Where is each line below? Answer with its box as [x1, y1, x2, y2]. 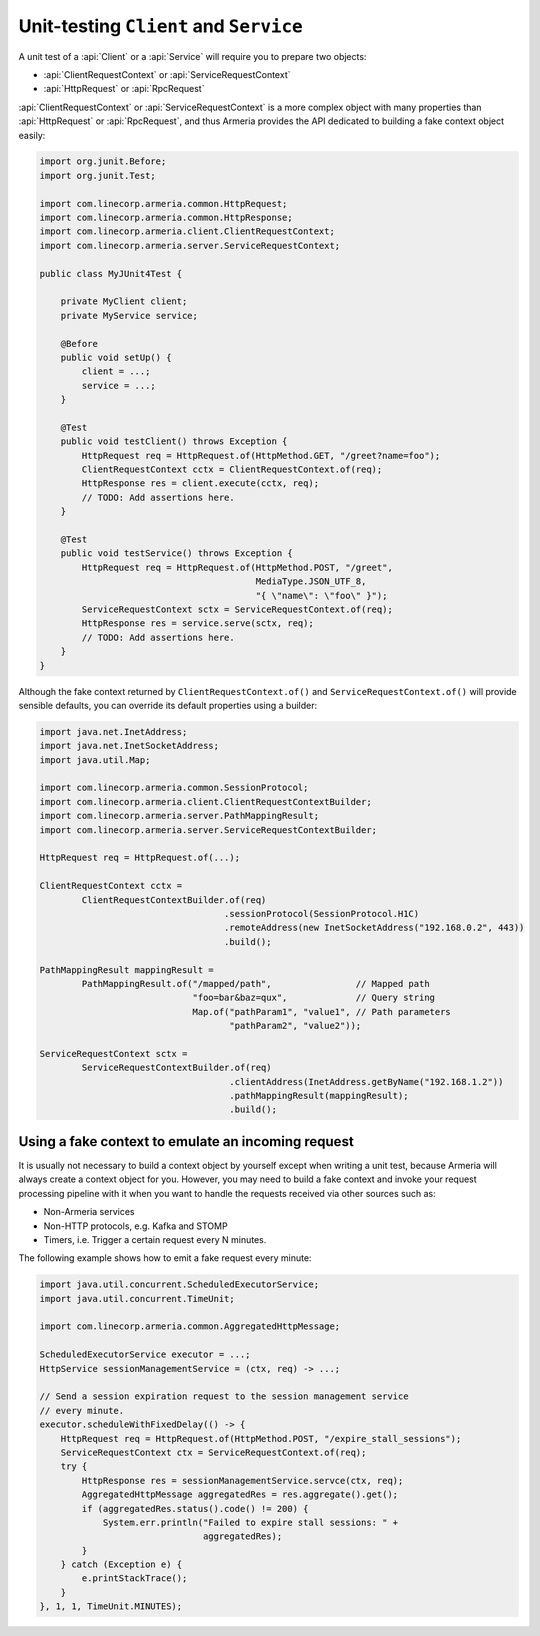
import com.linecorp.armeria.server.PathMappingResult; [39, 810, 320, 822]
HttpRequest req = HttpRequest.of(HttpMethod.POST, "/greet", [81, 561, 394, 573]
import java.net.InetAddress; [39, 726, 188, 737]
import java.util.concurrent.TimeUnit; [39, 1293, 235, 1304]
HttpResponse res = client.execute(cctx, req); [81, 478, 320, 489]
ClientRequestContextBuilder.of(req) [81, 894, 267, 905]
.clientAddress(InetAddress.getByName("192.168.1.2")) [229, 1076, 504, 1087]
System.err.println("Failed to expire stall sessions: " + [102, 1516, 399, 1528]
